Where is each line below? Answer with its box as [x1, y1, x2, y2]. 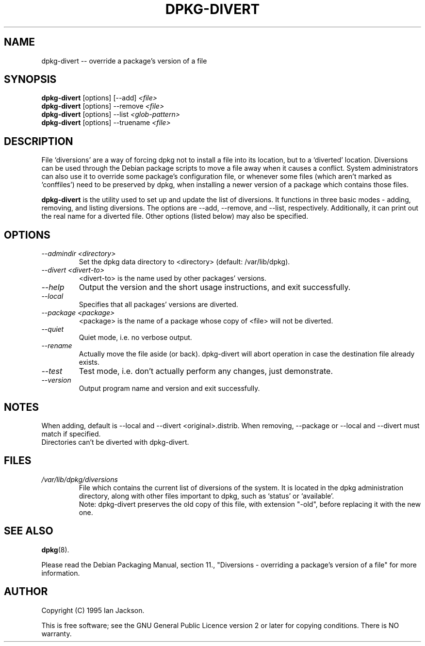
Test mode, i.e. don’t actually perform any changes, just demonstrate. [79, 366, 333, 376]
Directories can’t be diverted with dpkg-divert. [41, 437, 189, 446]
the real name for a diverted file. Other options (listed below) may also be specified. [41, 212, 309, 221]
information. [41, 568, 80, 577]
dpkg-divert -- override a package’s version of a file [41, 56, 207, 65]
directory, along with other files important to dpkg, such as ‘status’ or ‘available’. [79, 491, 334, 500]
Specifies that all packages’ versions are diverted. [79, 300, 238, 309]
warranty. [41, 629, 72, 638]
